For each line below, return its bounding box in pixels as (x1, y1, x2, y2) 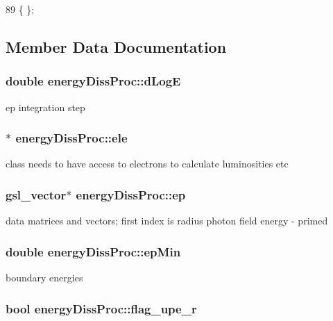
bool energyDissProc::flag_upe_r (6, 299, 197, 317)
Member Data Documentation (6, 35, 227, 57)
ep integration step (6, 99, 85, 114)
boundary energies (6, 270, 83, 285)
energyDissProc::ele (15, 129, 128, 147)
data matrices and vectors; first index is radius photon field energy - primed (6, 213, 328, 228)
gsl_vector (6, 186, 67, 203)
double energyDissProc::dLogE (6, 72, 181, 90)
